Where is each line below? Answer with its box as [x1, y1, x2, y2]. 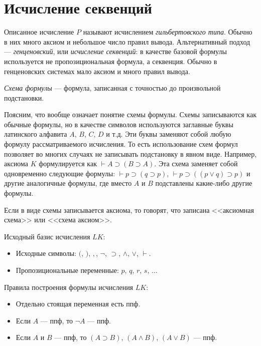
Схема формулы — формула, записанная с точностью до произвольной [4, 83, 221, 93]
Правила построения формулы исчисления [4, 281, 134, 292]
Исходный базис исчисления [4, 231, 90, 241]
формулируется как [39, 158, 97, 169]
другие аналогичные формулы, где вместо [4, 178, 132, 188]
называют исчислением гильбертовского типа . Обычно [83, 27, 252, 37]
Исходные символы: [16, 248, 77, 258]
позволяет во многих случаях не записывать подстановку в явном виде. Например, [4, 148, 257, 159]
